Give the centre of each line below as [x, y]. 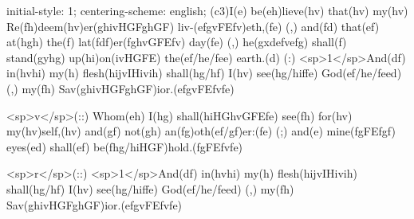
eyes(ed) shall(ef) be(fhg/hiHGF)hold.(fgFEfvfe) [125, 146]
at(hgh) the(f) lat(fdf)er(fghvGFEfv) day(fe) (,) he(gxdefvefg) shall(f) [177, 42]
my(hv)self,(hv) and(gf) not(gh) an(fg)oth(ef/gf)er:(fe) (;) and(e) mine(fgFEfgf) [201, 131]
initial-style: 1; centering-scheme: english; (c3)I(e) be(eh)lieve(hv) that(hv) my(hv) [207, 10]
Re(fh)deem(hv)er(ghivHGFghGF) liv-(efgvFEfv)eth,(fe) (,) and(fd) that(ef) [193, 26]
